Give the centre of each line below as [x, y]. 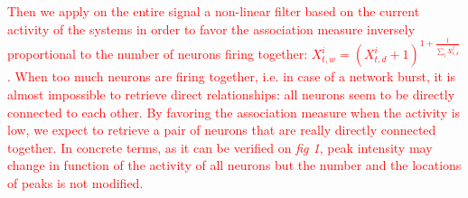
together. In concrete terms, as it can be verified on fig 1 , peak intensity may [220, 147]
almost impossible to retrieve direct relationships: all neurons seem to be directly [231, 94]
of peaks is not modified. [75, 183]
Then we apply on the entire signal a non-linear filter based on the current [214, 11]
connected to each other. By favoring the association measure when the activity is [234, 112]
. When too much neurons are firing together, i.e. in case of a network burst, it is [231, 76]
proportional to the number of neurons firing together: [158, 54]
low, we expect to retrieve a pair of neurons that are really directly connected [222, 130]
